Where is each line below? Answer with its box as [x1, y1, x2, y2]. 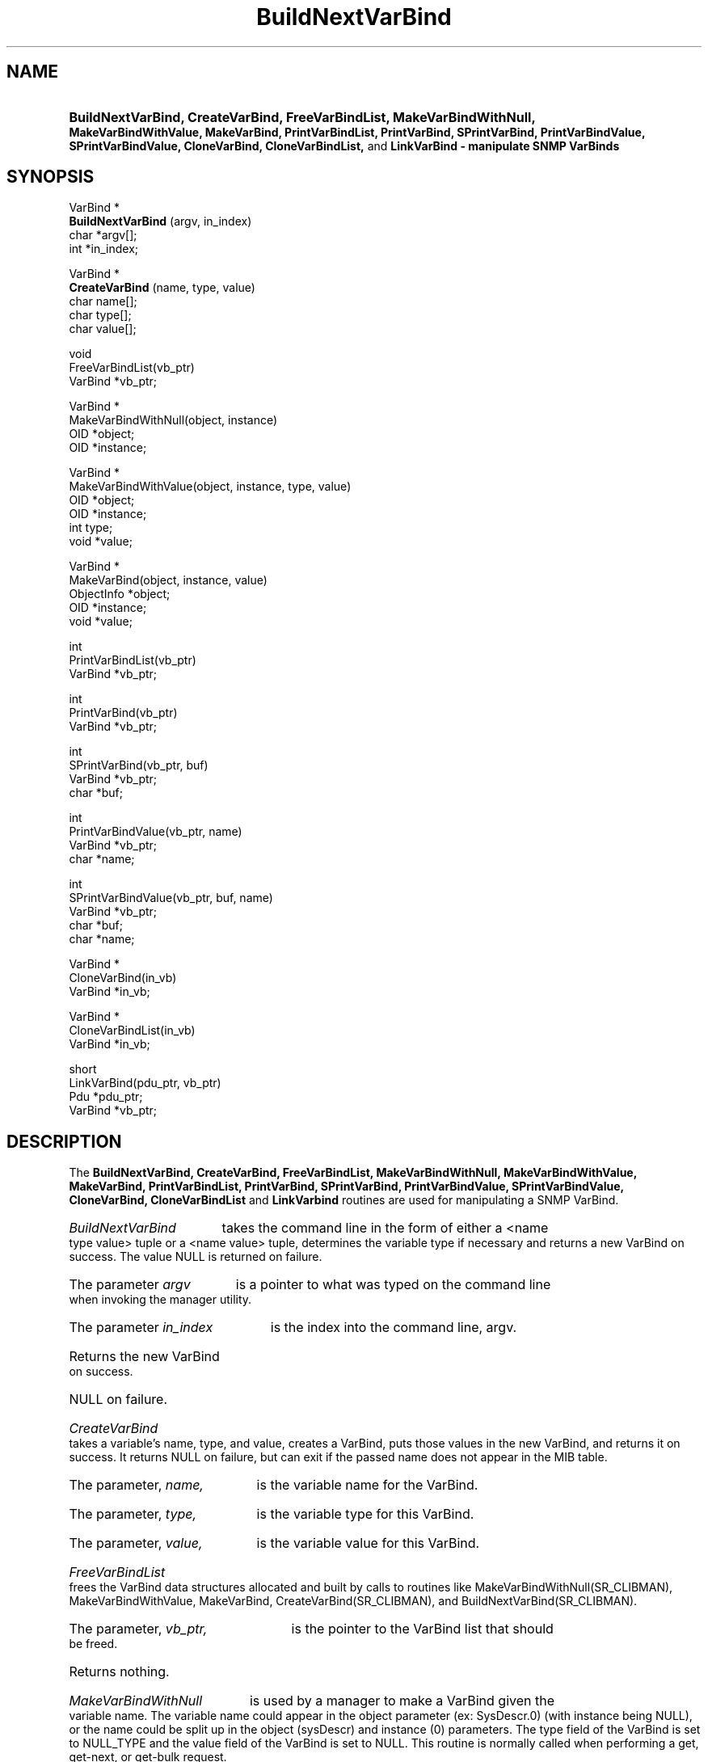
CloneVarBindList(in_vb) [69, 1023, 196, 1038]
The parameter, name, [69, 1477, 204, 1494]
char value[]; [69, 322, 137, 336]
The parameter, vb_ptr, [69, 1621, 208, 1638]
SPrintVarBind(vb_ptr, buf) [69, 758, 209, 773]
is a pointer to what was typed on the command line [235, 1276, 551, 1293]
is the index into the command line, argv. [270, 1319, 517, 1336]
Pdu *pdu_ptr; [69, 1090, 143, 1104]
